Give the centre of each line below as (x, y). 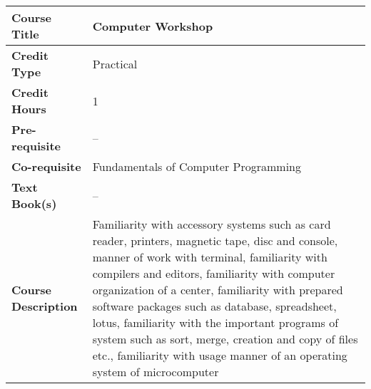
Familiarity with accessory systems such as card (212, 224)
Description (45, 306)
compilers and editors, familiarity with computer (214, 273)
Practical (115, 63)
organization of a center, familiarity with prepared (218, 290)
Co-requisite (46, 166)
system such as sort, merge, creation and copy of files (225, 339)
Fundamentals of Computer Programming (197, 166)
